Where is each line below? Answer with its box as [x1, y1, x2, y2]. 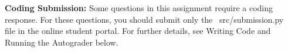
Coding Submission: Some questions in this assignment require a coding [5, 2, 273, 13]
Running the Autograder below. [5, 36, 118, 48]
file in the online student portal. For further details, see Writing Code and [5, 25, 271, 37]
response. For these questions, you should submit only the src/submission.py [5, 13, 284, 25]
